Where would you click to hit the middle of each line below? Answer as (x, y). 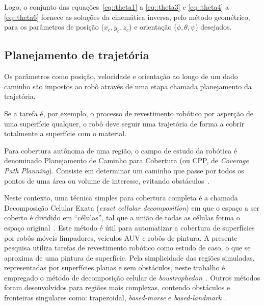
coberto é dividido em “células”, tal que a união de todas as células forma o (122, 218)
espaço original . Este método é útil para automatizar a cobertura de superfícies (129, 227)
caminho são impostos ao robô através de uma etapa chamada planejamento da (128, 86)
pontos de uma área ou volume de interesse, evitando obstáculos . (107, 180)
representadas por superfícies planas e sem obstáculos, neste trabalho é (115, 267)
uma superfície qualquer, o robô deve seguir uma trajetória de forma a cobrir (124, 123)
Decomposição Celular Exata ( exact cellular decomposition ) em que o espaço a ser (132, 207)
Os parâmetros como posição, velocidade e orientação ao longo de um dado (121, 76)
